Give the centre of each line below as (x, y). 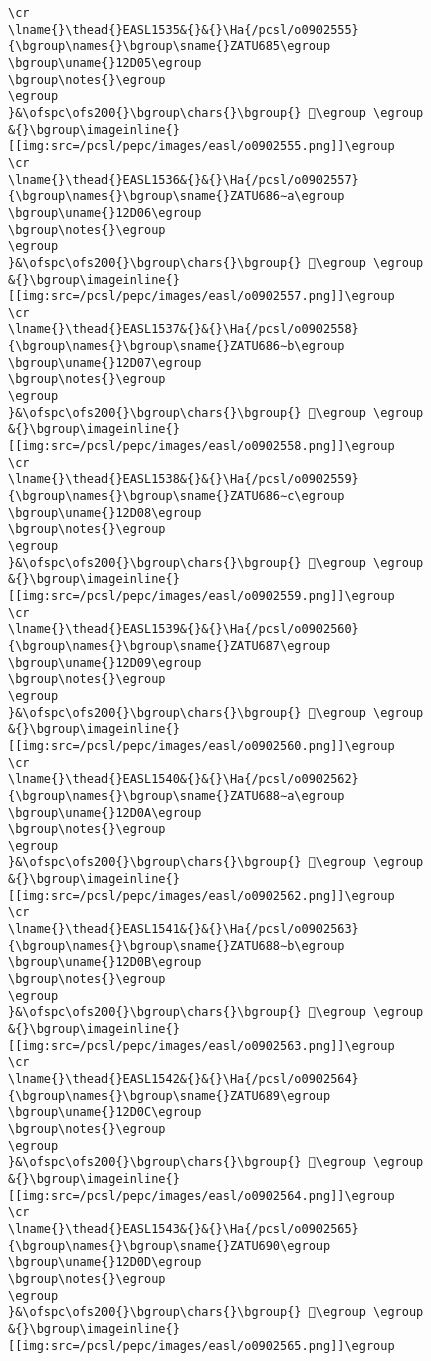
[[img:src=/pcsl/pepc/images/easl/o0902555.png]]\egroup (201, 146)
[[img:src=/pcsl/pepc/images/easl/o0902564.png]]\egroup (201, 1195)
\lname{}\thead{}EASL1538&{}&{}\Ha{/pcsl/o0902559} (183, 479)
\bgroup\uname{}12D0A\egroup (105, 812)
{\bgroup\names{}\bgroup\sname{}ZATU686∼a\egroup (176, 196)
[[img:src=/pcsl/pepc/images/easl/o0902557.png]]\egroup (201, 296)
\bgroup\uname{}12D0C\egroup (105, 1112)
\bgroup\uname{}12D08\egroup (105, 512)
